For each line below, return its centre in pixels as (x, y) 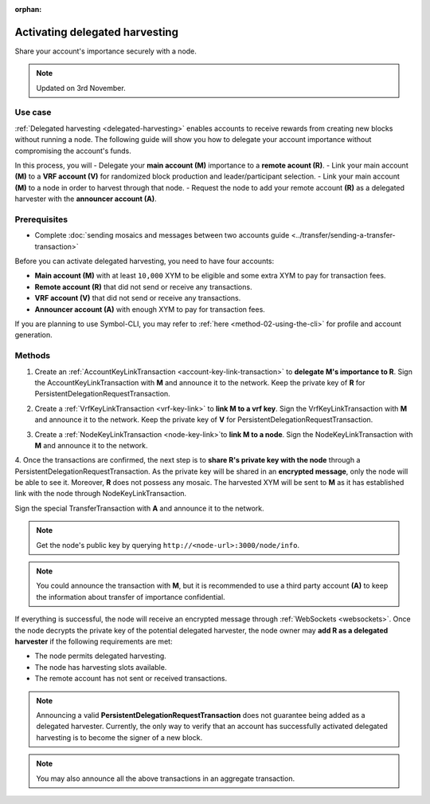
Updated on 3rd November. (81, 88)
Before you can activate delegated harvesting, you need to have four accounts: (145, 261)
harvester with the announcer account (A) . (86, 199)
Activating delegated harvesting (97, 32)
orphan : (28, 9)
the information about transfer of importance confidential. (131, 597)
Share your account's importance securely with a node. (106, 51)
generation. (33, 335)
